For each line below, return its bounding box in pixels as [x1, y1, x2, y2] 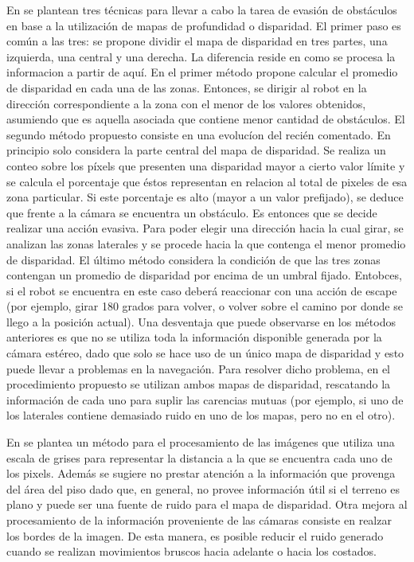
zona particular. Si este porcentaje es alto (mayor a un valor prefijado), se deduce [6, 189, 404, 205]
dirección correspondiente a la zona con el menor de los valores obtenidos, [6, 95, 366, 111]
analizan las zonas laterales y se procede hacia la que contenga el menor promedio [6, 235, 406, 252]
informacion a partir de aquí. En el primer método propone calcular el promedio [6, 64, 398, 80]
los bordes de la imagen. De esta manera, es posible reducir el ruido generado [6, 527, 384, 544]
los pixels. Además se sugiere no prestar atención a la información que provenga [6, 465, 396, 482]
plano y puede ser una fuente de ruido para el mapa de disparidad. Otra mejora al [6, 496, 408, 513]
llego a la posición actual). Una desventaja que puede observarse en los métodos [6, 313, 396, 330]
